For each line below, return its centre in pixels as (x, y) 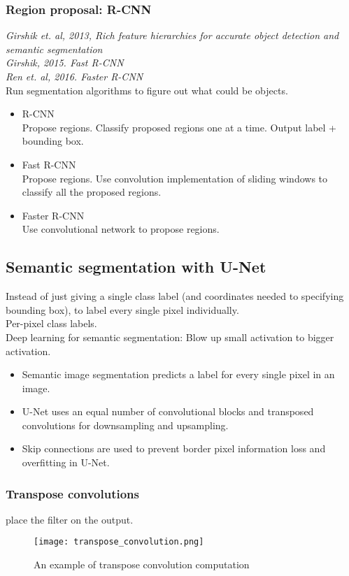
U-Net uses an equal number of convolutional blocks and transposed (168, 411)
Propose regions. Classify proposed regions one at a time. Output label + (179, 127)
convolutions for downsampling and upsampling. (125, 425)
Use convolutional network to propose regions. (121, 229)
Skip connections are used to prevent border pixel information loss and (174, 448)
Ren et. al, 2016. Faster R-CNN (74, 76)
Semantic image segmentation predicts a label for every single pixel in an (178, 374)
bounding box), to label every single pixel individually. (122, 309)
